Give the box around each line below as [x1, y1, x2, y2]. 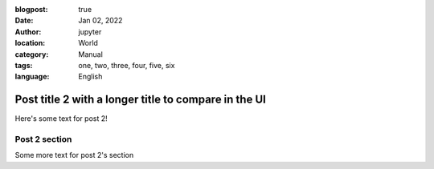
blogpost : [14, 5, 48, 14]
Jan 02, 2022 [78, 16, 123, 26]
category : [14, 49, 49, 59]
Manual [78, 49, 104, 59]
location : [14, 38, 46, 48]
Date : [14, 16, 34, 26]
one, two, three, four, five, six [78, 60, 175, 70]
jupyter [78, 26, 102, 36]
